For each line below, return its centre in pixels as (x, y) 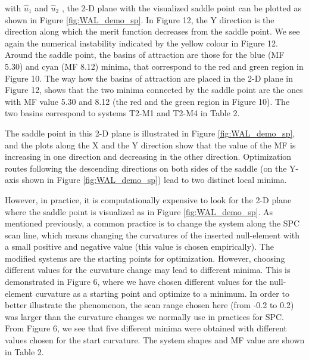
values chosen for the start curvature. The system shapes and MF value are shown (155, 340)
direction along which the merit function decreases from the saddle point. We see (152, 31)
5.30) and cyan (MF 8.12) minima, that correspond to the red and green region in (154, 66)
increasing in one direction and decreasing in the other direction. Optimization (148, 156)
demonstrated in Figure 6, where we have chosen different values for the (136, 282)
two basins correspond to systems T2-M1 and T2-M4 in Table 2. (122, 113)
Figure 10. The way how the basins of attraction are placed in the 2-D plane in (149, 78)
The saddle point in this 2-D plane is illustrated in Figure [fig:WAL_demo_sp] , (150, 133)
